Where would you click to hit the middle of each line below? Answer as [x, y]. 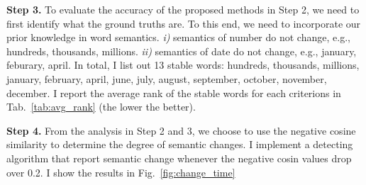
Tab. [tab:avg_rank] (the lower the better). [101, 107]
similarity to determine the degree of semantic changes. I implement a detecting [180, 144]
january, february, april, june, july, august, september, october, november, [167, 78]
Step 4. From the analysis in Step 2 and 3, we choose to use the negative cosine [181, 130]
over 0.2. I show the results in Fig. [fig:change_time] [121, 172]
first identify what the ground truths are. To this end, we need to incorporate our [184, 23]
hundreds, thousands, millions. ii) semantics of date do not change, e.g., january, [182, 51]
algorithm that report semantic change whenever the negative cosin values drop [179, 158]
